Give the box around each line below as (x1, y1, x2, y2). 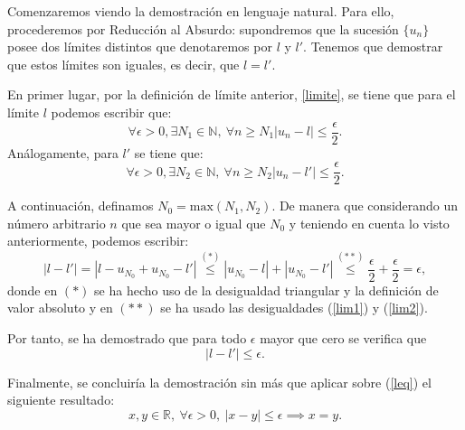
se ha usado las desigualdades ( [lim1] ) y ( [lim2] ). (160, 298, 428, 317)
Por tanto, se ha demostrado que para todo (7, 329, 247, 348)
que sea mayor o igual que (121, 213, 266, 232)
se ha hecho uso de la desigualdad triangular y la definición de (94, 280, 439, 299)
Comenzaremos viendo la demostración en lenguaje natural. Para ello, (7, 2, 394, 20)
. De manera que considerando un (271, 196, 459, 215)
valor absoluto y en (7, 298, 113, 317)
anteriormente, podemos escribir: (7, 231, 189, 250)
